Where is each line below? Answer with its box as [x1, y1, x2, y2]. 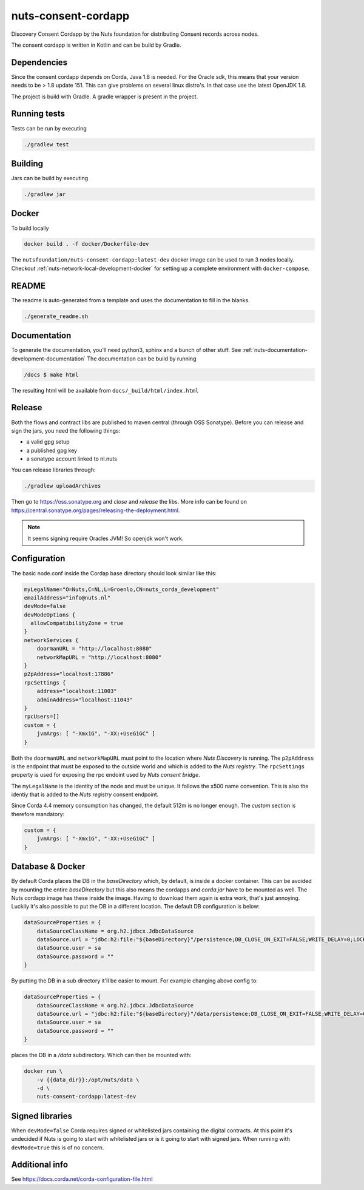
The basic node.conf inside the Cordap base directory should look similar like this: [11, 569, 217, 576]
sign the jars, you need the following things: [11, 427, 121, 434]
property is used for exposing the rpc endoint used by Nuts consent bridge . [11, 771, 200, 779]
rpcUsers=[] [24, 713, 60, 720]
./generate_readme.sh [24, 313, 89, 320]
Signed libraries [11, 1111, 73, 1121]
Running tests [11, 109, 66, 119]
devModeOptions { [24, 611, 76, 618]
